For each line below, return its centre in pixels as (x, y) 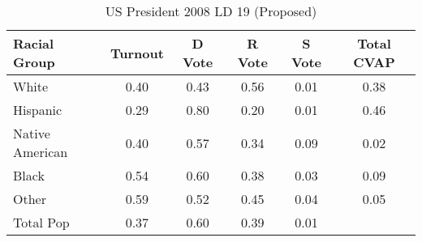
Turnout (137, 53)
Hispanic (38, 110)
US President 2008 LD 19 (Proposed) (211, 11)
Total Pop (41, 222)
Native (32, 133)
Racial (34, 43)
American (41, 152)
